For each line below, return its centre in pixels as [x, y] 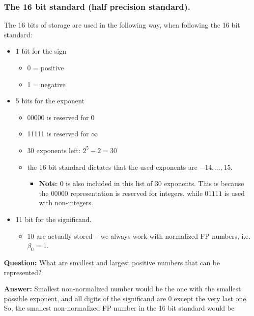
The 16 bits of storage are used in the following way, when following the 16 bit [122, 25]
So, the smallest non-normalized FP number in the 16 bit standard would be [119, 308]
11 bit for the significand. [54, 219]
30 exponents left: [54, 150]
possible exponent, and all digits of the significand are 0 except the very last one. [126, 298]
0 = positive [45, 67]
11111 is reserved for [58, 134]
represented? [23, 272]
